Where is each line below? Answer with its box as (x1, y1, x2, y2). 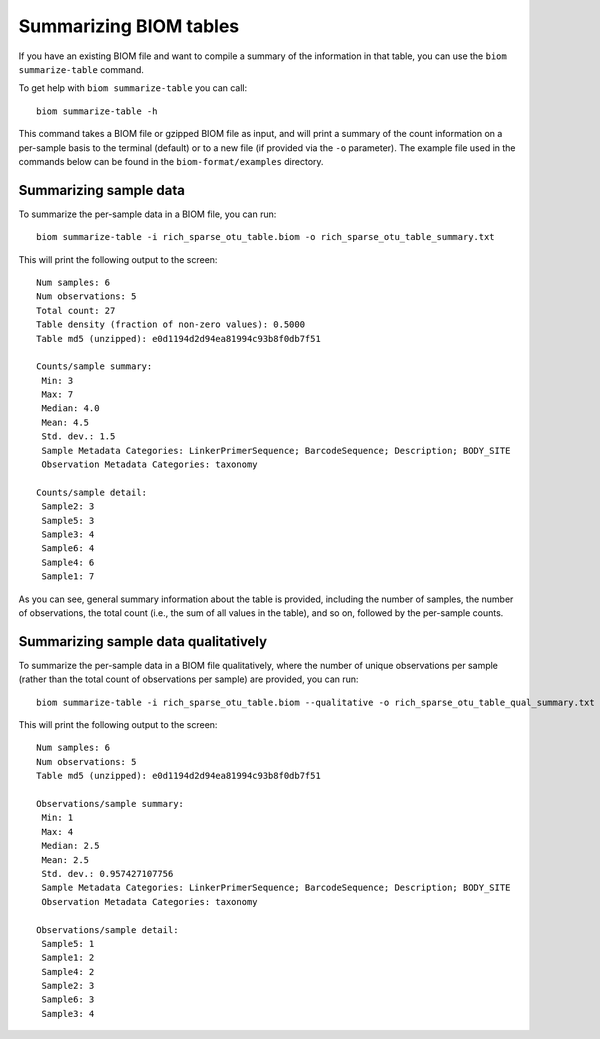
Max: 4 (41, 826, 74, 837)
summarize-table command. (18, 63, 145, 75)
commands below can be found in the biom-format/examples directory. (18, 155, 324, 167)
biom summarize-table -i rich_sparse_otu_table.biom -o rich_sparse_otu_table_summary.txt (36, 231, 495, 243)
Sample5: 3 (41, 515, 95, 526)
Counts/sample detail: (36, 486, 148, 498)
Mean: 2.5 (41, 854, 90, 865)
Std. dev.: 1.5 (41, 431, 116, 442)
